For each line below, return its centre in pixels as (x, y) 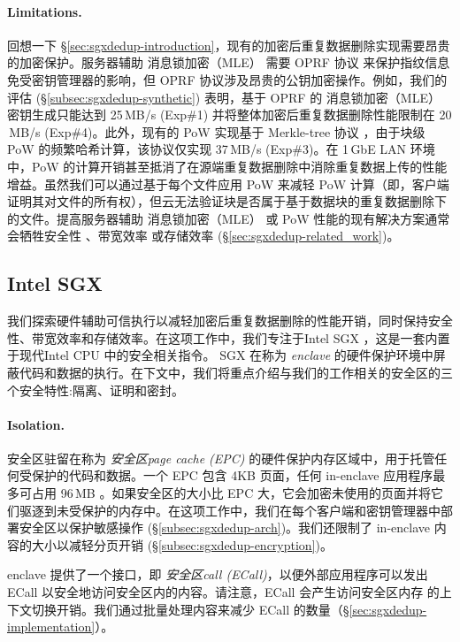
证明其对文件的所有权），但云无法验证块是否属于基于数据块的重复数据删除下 (227, 201)
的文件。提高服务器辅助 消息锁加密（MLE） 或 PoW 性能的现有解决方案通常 (229, 218)
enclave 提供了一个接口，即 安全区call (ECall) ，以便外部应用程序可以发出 (218, 574)
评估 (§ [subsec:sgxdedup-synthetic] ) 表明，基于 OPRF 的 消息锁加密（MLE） (224, 97)
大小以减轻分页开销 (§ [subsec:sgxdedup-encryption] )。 (182, 544)
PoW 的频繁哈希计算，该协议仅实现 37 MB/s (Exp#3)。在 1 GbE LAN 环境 (221, 149)
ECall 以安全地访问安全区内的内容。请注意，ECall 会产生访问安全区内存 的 (223, 592)
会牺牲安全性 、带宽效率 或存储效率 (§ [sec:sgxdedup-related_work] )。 (203, 236)
